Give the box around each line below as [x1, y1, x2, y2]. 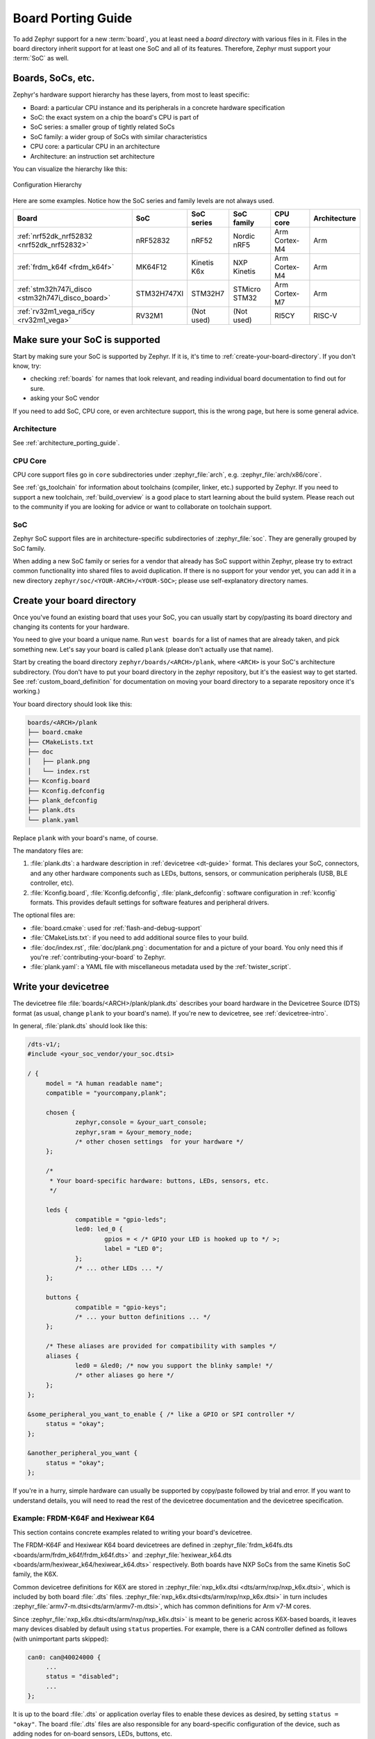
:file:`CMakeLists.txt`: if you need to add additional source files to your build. [30, 933, 249, 942]
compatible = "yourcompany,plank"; [45, 1089, 167, 1097]
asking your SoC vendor [30, 394, 100, 403]
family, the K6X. [12, 1570, 58, 1578]
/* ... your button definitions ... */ [75, 1313, 211, 1321]
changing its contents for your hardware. [12, 623, 130, 631]
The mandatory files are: [12, 847, 83, 855]
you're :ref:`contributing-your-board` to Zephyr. [30, 953, 166, 961]
